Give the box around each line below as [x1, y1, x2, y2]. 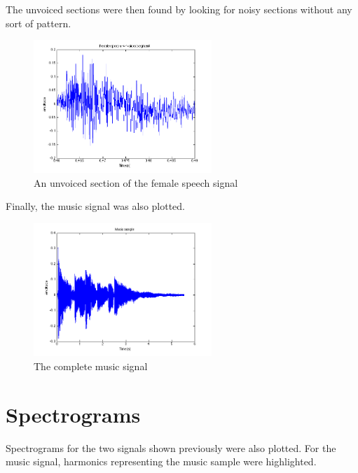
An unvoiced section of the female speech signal [34, 175, 238, 190]
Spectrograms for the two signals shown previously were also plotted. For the [6, 440, 336, 455]
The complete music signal [34, 358, 148, 373]
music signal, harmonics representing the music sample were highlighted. [6, 454, 317, 469]
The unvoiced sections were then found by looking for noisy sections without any [6, 2, 352, 16]
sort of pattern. [6, 15, 71, 30]
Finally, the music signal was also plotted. [6, 199, 186, 213]
